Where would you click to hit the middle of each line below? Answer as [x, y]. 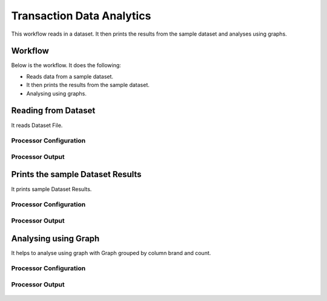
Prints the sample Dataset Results [76, 174]
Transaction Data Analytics [81, 16]
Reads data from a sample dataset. [70, 76]
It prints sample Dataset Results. [51, 189]
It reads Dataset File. [37, 125]
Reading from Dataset [53, 111]
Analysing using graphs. [57, 93]
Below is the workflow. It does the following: [66, 65]
